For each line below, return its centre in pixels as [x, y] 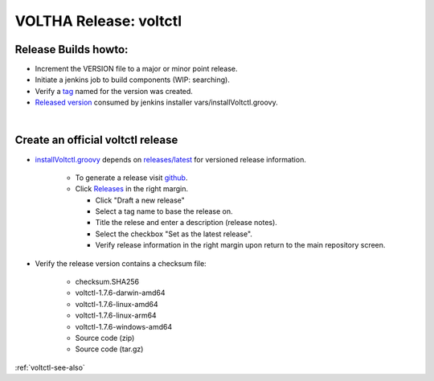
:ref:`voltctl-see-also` [50, 367]
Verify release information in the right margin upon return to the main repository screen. [240, 245]
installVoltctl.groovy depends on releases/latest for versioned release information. [171, 159]
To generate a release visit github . [131, 178]
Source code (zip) [105, 338]
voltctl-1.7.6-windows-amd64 [124, 326]
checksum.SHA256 [107, 282]
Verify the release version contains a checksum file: [121, 263]
